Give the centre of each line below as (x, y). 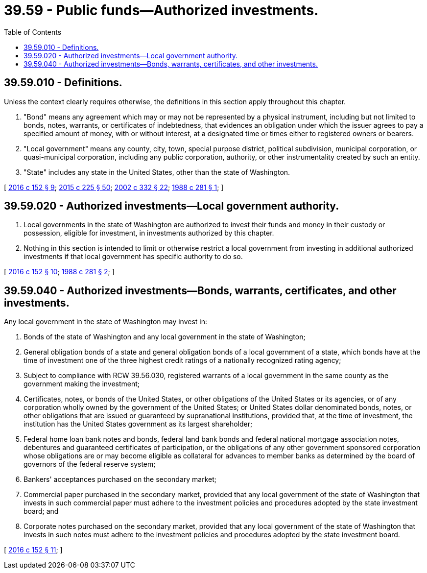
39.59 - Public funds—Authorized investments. (161, 10)
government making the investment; (82, 384)
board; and (41, 511)
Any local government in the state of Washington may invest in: (106, 322)
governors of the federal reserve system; (90, 464)
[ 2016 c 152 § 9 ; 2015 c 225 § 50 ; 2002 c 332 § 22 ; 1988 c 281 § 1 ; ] (114, 187)
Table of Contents (33, 32)
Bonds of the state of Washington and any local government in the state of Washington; (165, 337)
